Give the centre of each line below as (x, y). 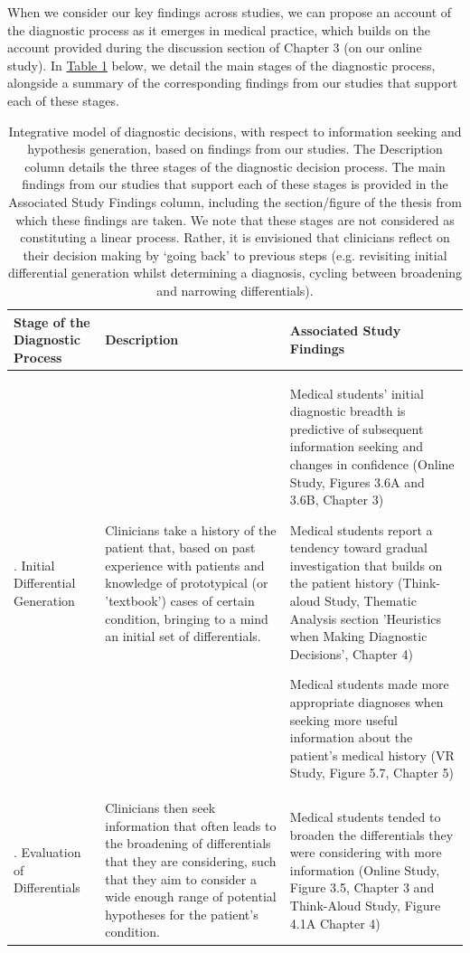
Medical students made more (369, 684)
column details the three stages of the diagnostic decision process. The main (235, 166)
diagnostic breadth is (348, 411)
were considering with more (366, 852)
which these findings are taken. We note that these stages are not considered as (235, 219)
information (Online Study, (365, 869)
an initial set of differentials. (183, 636)
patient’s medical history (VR (372, 755)
